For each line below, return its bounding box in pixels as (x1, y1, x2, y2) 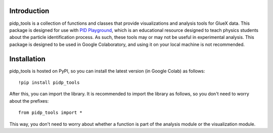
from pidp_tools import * (18, 110, 83, 116)
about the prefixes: (9, 98, 49, 104)
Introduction (9, 7, 50, 15)
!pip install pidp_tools (18, 79, 80, 85)
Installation (9, 55, 45, 63)
